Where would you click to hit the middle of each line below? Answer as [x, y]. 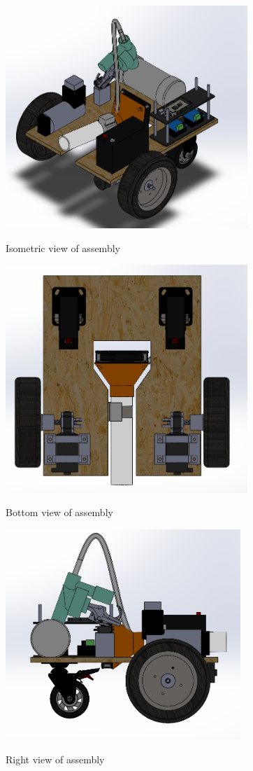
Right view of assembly [55, 759]
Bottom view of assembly [59, 512]
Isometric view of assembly [63, 248]
